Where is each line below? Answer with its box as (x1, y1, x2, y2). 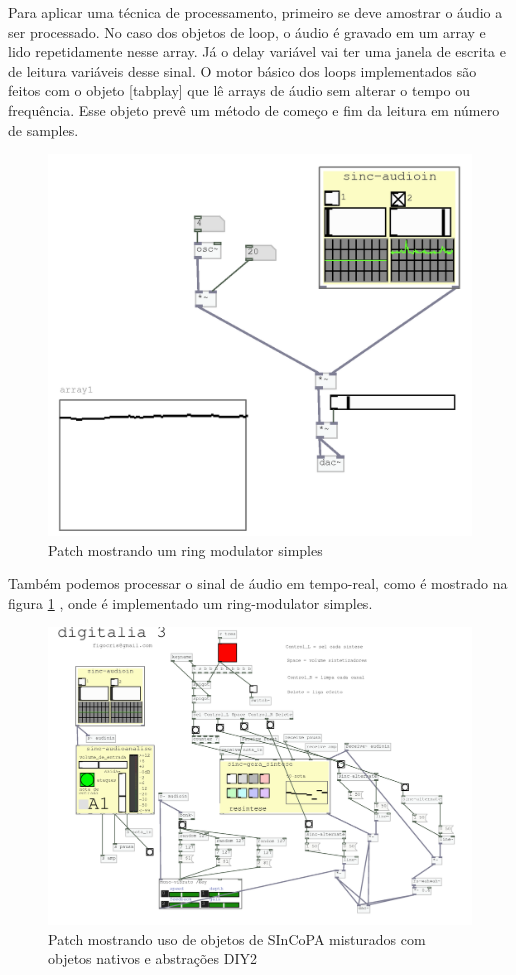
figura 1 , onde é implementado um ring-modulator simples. (8, 592, 373, 613)
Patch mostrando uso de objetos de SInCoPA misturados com (48, 928, 426, 949)
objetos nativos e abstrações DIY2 (48, 948, 257, 969)
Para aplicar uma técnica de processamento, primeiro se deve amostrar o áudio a (8, 2, 503, 22)
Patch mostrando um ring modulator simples (48, 539, 323, 560)
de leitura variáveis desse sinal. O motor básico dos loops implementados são (8, 60, 477, 81)
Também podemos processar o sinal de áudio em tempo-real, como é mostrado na (8, 573, 508, 594)
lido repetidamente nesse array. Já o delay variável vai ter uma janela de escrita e (8, 41, 506, 62)
